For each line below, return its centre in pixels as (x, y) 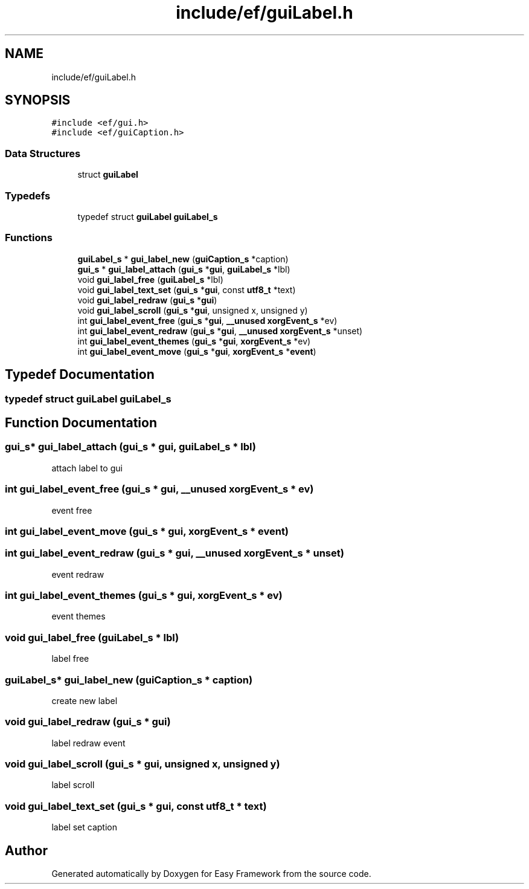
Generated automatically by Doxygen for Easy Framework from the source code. (211, 873)
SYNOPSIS (38, 100)
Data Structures (43, 153)
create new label (85, 700)
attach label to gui (87, 468)
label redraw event (88, 743)
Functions (29, 238)
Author (26, 850)
